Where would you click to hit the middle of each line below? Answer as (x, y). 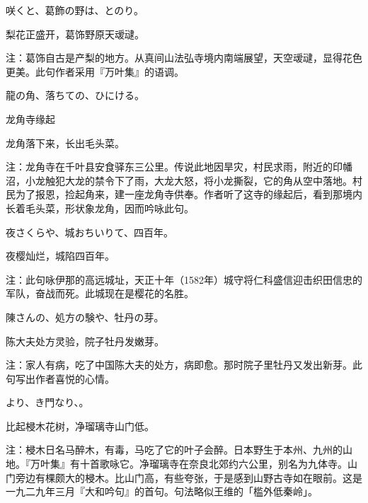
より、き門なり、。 (47, 402)
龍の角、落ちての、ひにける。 (75, 95)
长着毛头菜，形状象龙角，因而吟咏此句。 (100, 208)
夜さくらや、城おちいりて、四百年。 (90, 232)
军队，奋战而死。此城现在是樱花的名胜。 (100, 293)
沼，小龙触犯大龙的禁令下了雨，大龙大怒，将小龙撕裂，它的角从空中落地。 (179, 180)
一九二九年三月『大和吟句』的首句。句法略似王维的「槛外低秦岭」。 (162, 491)
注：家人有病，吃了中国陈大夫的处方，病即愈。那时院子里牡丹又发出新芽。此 (184, 365)
